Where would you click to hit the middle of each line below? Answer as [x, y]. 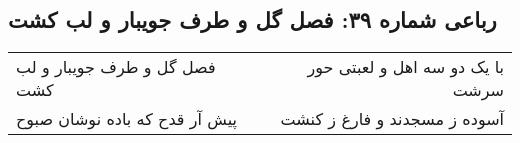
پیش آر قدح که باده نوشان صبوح [126, 119]
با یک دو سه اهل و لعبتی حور [405, 67]
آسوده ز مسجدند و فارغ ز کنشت [392, 119]
